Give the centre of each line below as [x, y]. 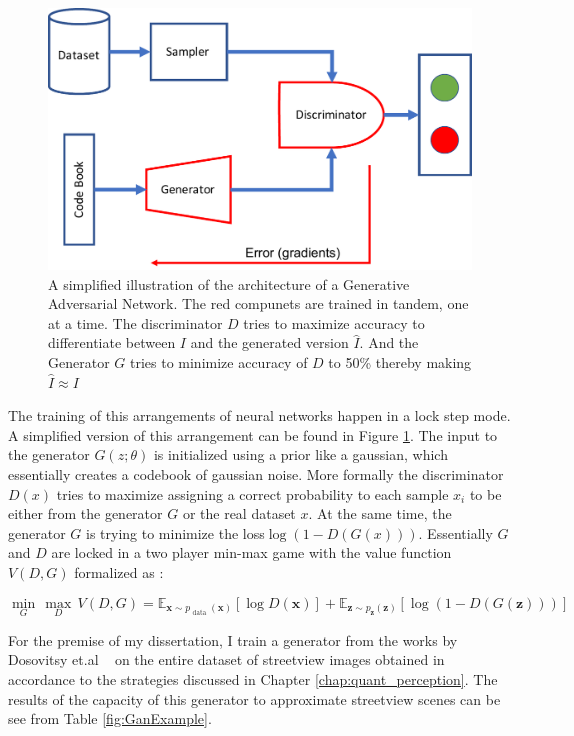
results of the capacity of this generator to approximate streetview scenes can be [254, 698]
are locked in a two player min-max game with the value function [251, 552]
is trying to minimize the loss [175, 532]
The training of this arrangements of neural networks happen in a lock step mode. [259, 415]
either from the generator [85, 513]
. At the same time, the [380, 513]
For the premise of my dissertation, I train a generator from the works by [233, 639]
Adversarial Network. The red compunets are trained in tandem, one [258, 303]
